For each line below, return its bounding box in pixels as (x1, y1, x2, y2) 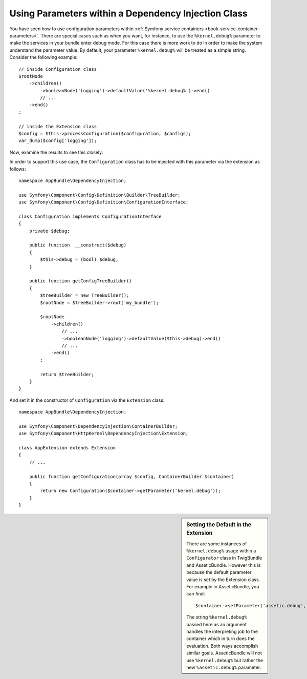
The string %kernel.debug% (186, 614, 247, 620)
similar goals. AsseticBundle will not (186, 650, 262, 656)
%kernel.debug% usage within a (186, 548, 256, 554)
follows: (9, 166, 26, 172)
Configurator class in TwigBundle (186, 555, 262, 561)
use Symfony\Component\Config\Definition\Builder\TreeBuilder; (18, 192, 181, 198)
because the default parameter (186, 569, 252, 575)
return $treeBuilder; (40, 372, 95, 377)
